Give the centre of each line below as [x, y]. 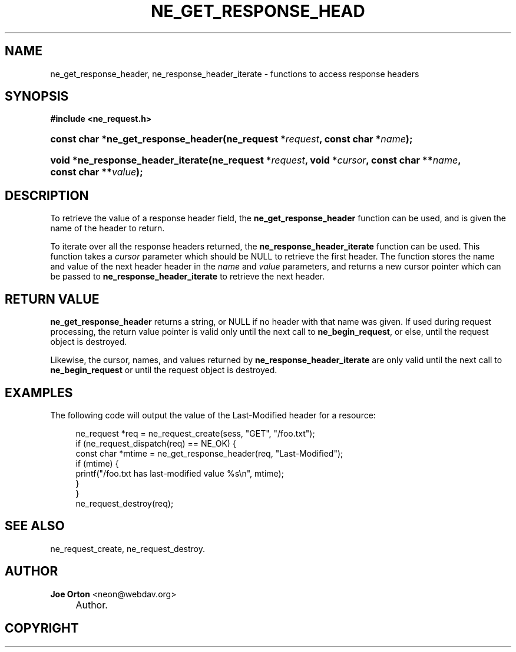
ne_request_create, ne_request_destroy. [128, 548]
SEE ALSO [35, 526]
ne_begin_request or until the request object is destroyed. [164, 370]
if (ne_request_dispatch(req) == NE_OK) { [156, 443]
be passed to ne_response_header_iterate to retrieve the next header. [188, 277]
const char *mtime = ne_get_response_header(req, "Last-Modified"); [209, 453]
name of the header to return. [107, 228]
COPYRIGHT [42, 628]
